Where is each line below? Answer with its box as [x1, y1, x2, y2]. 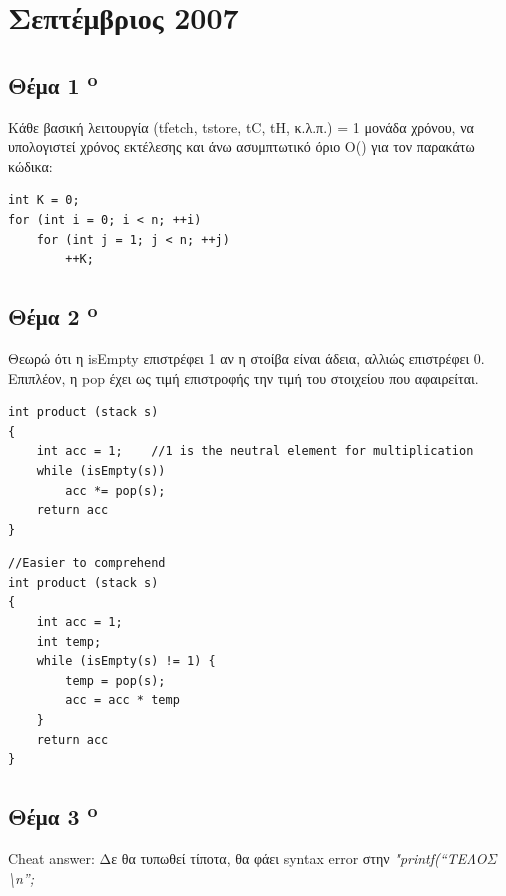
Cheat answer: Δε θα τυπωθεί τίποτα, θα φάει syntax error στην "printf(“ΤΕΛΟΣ [8, 848, 497, 869]
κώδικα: [8, 155, 53, 176]
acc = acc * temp [65, 693, 180, 708]
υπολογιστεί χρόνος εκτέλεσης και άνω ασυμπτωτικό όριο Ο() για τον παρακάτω [8, 136, 475, 157]
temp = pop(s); [65, 673, 166, 688]
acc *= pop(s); [65, 483, 166, 498]
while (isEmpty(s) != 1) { [36, 654, 216, 669]
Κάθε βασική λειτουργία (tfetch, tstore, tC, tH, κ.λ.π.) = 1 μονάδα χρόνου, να [8, 116, 474, 137]
